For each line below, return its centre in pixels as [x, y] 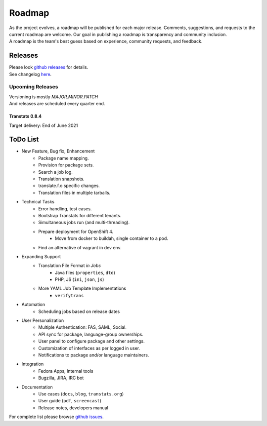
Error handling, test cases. [65, 209]
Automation [33, 305]
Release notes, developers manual [73, 408]
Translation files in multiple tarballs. [74, 193]
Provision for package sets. [66, 165]
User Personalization [43, 320]
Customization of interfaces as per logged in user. [89, 348]
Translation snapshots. [61, 179]
